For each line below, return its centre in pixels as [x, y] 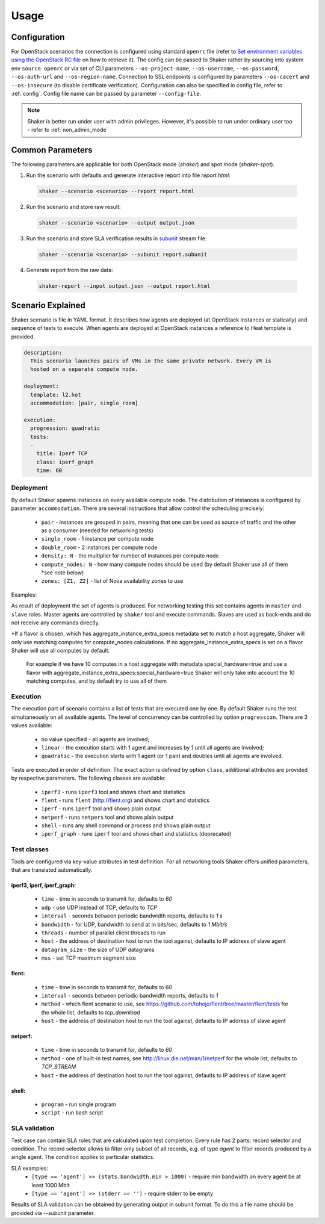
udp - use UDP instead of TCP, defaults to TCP [99, 907]
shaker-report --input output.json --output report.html [125, 286]
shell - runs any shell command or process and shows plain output [126, 825]
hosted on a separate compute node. [84, 369]
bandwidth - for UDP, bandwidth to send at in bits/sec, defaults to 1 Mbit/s [134, 924]
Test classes [30, 850]
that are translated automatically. [52, 870]
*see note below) [63, 573]
